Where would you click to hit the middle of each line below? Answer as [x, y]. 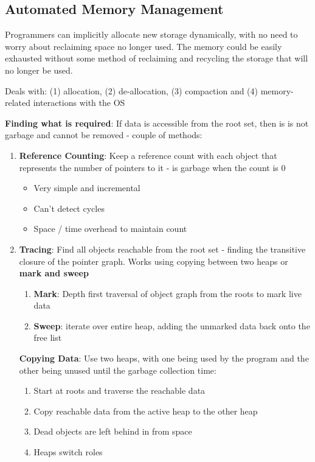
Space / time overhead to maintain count [110, 229]
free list [48, 338]
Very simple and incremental [87, 188]
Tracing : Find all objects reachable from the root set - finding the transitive [162, 249]
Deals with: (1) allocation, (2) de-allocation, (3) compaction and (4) [132, 90]
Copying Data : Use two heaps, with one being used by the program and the [164, 358]
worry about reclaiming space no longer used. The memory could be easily [144, 46]
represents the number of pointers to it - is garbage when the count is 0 [152, 167]
